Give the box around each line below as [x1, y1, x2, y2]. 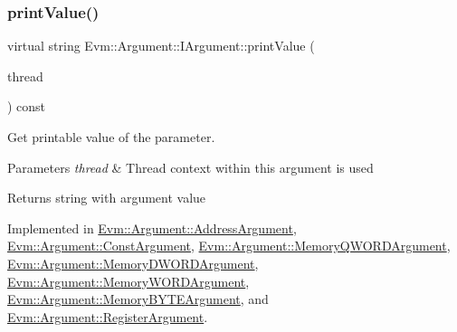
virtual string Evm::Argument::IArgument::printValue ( [7, 36, 315, 55]
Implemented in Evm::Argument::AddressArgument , [7, 218, 297, 237]
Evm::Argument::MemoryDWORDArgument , [7, 253, 259, 272]
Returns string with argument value [7, 188, 206, 207]
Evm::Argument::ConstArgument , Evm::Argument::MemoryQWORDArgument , [7, 236, 451, 255]
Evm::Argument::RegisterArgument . [7, 307, 208, 326]
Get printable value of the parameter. [7, 128, 215, 146]
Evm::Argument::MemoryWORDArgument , [7, 271, 250, 290]
